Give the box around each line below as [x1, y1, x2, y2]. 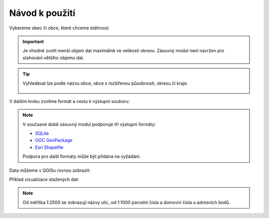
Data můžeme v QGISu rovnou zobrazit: [9, 167, 91, 173]
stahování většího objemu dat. [22, 55, 85, 61]
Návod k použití [9, 7, 76, 18]
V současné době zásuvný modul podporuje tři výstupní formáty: [22, 121, 156, 127]
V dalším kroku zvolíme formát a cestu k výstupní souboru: [9, 98, 130, 104]
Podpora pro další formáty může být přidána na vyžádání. [22, 153, 141, 159]
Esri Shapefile [35, 144, 64, 150]
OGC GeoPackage [35, 137, 73, 143]
